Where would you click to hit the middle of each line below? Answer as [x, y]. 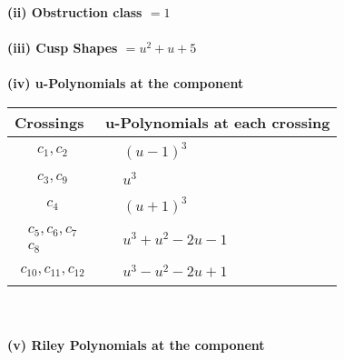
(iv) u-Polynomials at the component [126, 83]
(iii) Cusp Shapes [63, 48]
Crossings [49, 122]
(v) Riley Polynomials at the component [136, 344]
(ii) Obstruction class [75, 12]
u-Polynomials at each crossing [218, 122]
